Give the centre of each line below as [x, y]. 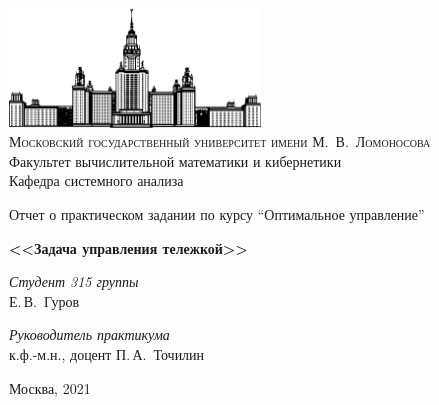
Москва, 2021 [50, 387]
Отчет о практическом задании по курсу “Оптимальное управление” [217, 214]
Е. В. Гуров [44, 300]
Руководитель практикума [89, 334]
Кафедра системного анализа [96, 180]
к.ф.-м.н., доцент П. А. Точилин [107, 354]
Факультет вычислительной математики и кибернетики [175, 160]
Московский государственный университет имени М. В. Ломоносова [220, 141]
